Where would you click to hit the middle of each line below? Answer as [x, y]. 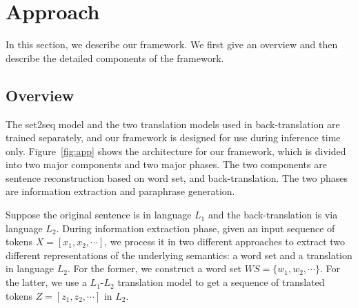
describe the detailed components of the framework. [115, 58]
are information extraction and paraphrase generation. [120, 191]
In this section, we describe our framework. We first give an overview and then [172, 44]
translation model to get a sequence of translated [221, 282]
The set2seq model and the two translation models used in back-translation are [173, 124]
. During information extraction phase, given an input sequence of [196, 228]
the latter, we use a [46, 282]
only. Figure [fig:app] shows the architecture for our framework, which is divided [176, 151]
